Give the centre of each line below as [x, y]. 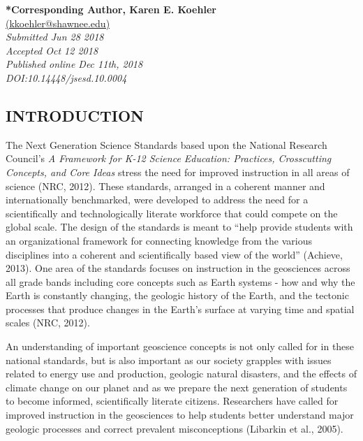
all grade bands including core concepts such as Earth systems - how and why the [180, 281]
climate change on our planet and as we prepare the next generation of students [177, 387]
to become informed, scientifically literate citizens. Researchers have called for [172, 401]
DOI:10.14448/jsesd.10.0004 [66, 77]
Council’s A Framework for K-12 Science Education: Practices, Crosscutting [169, 158]
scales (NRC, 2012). [48, 323]
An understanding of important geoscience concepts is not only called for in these [180, 346]
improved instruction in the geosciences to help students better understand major [180, 415]
